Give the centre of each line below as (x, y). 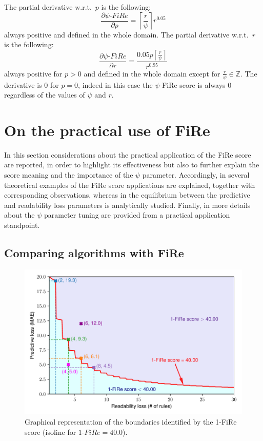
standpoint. (22, 225)
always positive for (33, 73)
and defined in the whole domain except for (152, 73)
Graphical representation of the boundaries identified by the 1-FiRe (131, 422)
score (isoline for (50, 432)
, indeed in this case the (115, 84)
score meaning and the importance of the (69, 175)
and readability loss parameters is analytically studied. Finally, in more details (127, 205)
